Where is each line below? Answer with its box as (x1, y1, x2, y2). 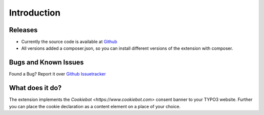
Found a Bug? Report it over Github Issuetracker (9, 71, 106, 77)
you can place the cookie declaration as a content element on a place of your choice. (9, 103, 181, 109)
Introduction (9, 7, 61, 18)
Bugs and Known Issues (9, 58, 84, 67)
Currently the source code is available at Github (21, 39, 117, 45)
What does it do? (9, 84, 62, 92)
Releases (9, 26, 38, 34)
